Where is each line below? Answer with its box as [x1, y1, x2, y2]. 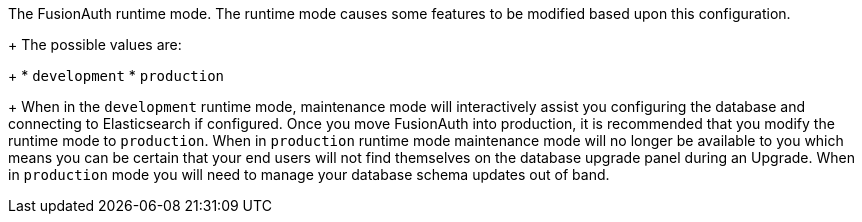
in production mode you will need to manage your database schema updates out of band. [8, 166, 610, 183]
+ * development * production [8, 67, 225, 84]
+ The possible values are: [8, 36, 182, 53]
